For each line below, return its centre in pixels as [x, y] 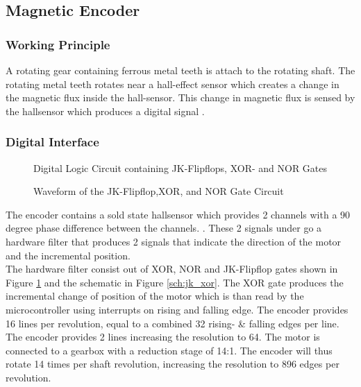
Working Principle [58, 44]
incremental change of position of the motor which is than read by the [155, 296]
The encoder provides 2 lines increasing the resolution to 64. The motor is [163, 337]
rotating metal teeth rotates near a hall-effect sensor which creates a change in [173, 84]
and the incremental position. [68, 255]
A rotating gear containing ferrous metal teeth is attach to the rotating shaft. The [180, 70]
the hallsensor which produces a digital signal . [105, 111]
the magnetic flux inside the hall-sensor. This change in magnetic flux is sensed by [180, 97]
